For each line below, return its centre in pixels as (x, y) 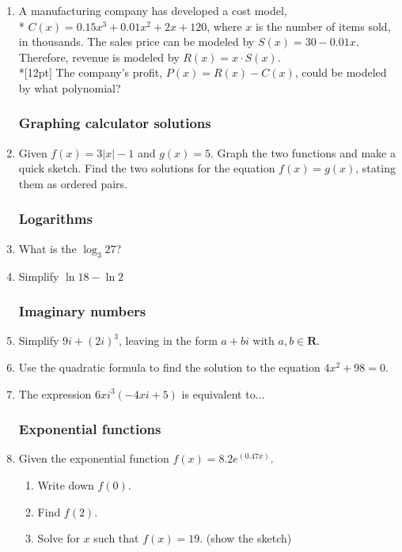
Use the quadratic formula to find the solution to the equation (169, 367)
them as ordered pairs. (73, 183)
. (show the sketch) (246, 538)
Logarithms (55, 219)
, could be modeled (341, 72)
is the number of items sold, (323, 26)
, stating (375, 168)
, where (224, 26)
